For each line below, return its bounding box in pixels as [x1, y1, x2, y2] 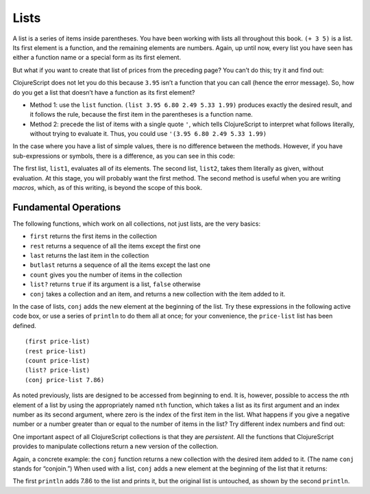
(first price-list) [25, 338, 90, 346]
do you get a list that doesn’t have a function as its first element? [12, 88, 195, 96]
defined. [12, 321, 37, 329]
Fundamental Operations [12, 201, 121, 213]
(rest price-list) [25, 347, 87, 355]
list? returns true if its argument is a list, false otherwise [29, 280, 201, 288]
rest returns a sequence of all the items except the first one [29, 242, 201, 250]
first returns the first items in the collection [29, 232, 158, 240]
